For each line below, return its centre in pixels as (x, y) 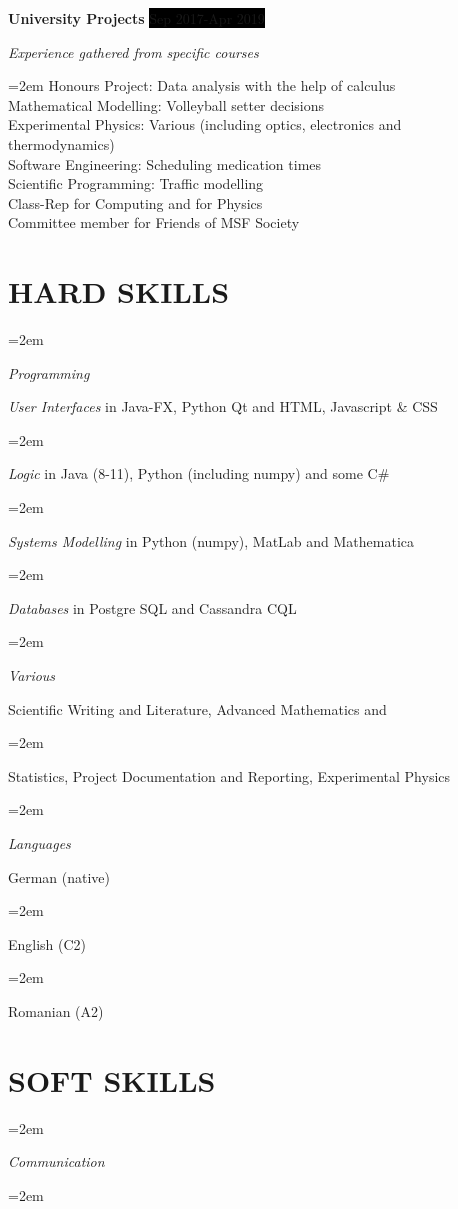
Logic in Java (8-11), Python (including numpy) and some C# (199, 473)
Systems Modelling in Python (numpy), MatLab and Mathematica (211, 540)
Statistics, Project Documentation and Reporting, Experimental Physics (229, 775)
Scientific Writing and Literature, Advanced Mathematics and (197, 708)
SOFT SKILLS (112, 1079)
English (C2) (47, 943)
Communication (56, 1161)
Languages (39, 842)
